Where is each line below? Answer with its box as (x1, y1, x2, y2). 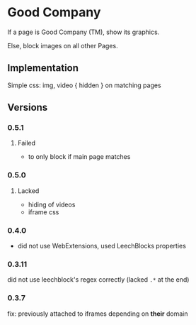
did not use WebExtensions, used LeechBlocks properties (17, 242, 186, 250)
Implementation (7, 62, 79, 75)
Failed (17, 139, 36, 148)
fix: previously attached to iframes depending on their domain (7, 309, 188, 318)
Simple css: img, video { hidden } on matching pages (7, 81, 161, 89)
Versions (7, 101, 48, 114)
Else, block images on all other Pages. (7, 41, 118, 50)
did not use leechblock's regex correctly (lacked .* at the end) (7, 275, 190, 284)
